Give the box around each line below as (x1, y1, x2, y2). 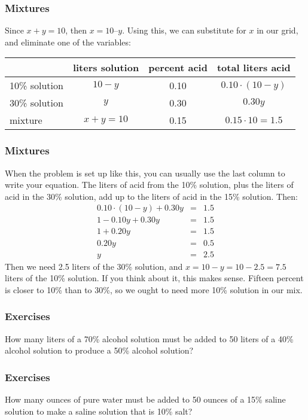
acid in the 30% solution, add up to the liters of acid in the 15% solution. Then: (5, 190, 298, 202)
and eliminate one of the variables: (5, 35, 131, 48)
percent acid (148, 60, 208, 75)
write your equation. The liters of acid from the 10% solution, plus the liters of (5, 178, 294, 191)
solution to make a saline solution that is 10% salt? (5, 404, 193, 417)
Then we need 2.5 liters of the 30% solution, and (5, 260, 183, 272)
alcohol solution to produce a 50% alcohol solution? (5, 344, 194, 357)
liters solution (72, 60, 139, 75)
